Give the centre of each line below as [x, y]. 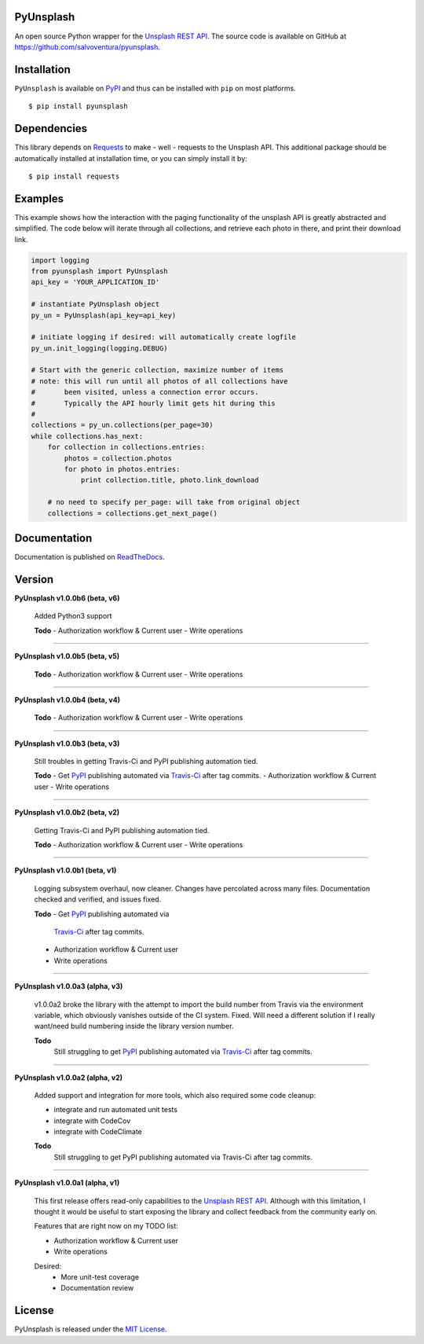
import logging [60, 260]
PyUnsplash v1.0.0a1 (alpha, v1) [67, 1183]
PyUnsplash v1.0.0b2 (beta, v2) [67, 813]
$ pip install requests [74, 176]
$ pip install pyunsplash [79, 106]
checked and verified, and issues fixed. [98, 899]
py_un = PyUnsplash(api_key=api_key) [104, 315]
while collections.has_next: [87, 436]
